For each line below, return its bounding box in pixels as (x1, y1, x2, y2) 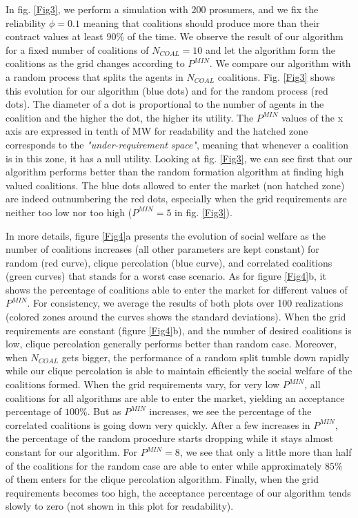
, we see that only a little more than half (179, 445, 352, 459)
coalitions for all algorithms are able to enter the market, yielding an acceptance (6, 390, 345, 405)
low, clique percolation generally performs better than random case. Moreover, (6, 336, 337, 351)
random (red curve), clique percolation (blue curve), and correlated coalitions (6, 255, 332, 269)
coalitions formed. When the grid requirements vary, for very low (6, 377, 280, 392)
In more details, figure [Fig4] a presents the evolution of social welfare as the (6, 228, 326, 242)
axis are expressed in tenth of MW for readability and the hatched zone (6, 124, 308, 138)
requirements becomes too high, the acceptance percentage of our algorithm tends (6, 485, 351, 499)
